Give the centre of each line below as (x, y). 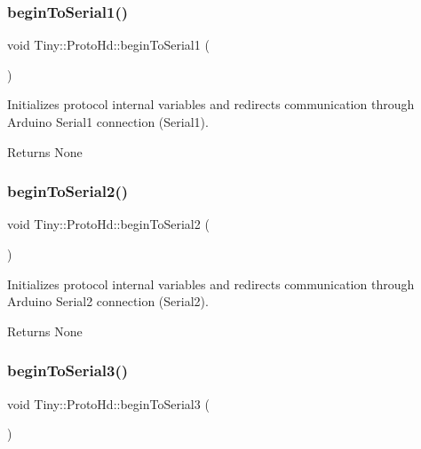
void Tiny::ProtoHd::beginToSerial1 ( (108, 45)
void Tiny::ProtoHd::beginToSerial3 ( (108, 403)
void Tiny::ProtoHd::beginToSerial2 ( (108, 224)
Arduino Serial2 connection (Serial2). (108, 301)
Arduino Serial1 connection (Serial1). (108, 122)
